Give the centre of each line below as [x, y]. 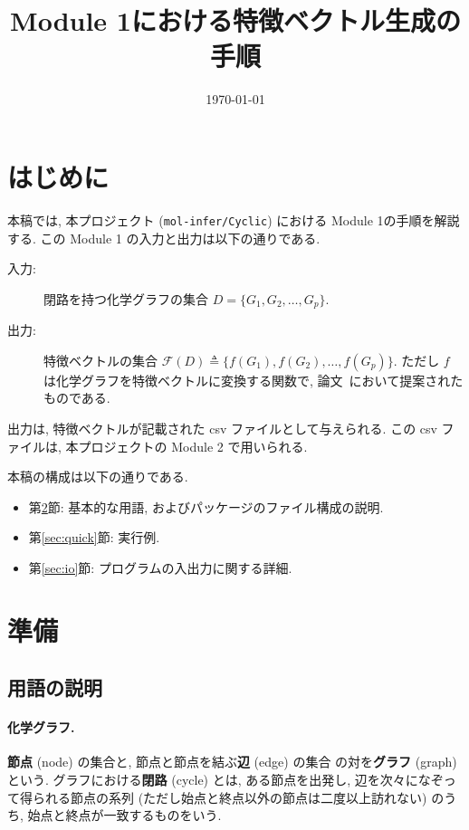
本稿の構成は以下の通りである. [98, 477]
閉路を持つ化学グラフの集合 [126, 298]
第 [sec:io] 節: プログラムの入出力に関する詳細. [160, 567]
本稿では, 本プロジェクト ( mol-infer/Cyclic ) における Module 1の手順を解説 [234, 219]
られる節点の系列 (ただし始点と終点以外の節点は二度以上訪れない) [230, 797]
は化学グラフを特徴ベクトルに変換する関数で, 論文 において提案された [254, 380]
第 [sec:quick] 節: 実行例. [94, 537]
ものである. [77, 398]
